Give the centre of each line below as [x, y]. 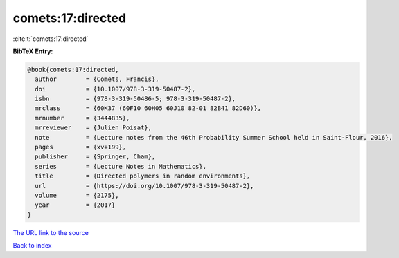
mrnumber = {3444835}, [82, 118]
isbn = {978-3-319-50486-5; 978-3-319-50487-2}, [135, 99]
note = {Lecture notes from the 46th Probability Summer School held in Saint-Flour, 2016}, [214, 137]
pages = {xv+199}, [81, 147]
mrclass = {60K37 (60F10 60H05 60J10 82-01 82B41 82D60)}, [148, 108]
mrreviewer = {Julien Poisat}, [94, 128]
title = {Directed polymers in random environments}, [143, 176]
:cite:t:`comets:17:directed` [51, 39]
